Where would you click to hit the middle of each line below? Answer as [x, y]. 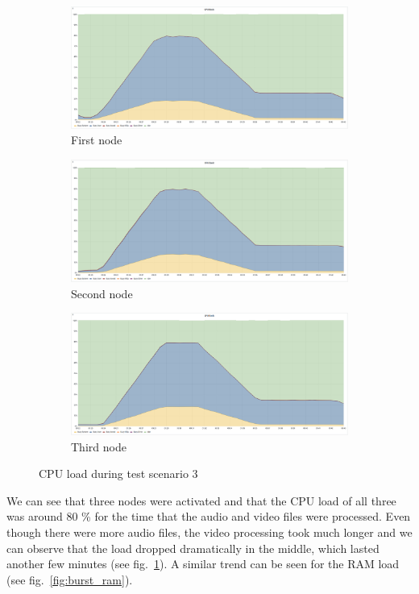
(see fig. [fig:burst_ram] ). [70, 579]
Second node [102, 293]
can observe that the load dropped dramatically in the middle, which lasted [193, 548]
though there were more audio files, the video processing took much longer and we [209, 532]
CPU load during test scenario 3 [118, 474]
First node [97, 140]
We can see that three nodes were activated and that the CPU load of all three [201, 500]
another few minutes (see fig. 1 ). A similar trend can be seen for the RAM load [203, 564]
